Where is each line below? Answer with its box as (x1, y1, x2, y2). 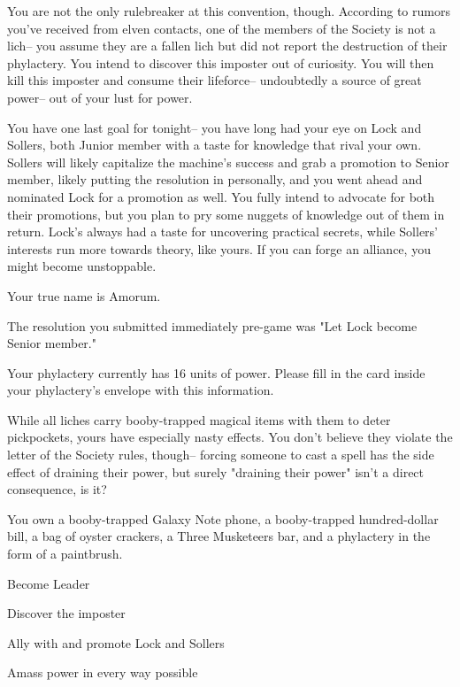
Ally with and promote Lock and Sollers (7, 633, 225, 652)
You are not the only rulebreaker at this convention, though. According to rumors (7, 2, 450, 19)
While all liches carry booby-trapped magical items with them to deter (7, 410, 391, 428)
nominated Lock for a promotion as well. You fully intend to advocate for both (7, 187, 435, 205)
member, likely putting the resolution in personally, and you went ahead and (7, 170, 423, 189)
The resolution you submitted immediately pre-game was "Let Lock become (7, 316, 418, 335)
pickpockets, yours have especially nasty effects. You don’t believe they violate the (7, 428, 453, 446)
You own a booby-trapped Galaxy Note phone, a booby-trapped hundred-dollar (7, 509, 439, 528)
